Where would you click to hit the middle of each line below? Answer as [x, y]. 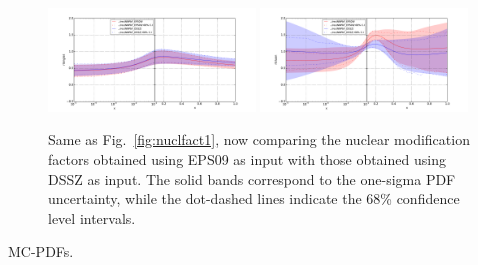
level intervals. [92, 217]
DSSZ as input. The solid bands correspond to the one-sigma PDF [252, 178]
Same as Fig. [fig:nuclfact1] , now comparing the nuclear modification [259, 139]
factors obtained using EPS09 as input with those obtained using [247, 159]
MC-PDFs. [41, 251]
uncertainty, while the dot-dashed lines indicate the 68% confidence [254, 198]
